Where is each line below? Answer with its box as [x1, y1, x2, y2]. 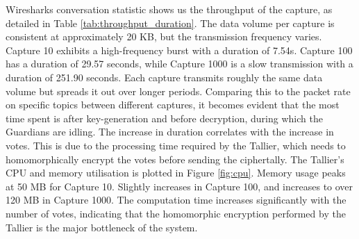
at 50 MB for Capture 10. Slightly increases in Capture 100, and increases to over [6, 179, 353, 193]
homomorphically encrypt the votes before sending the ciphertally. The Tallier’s [6, 151, 344, 166]
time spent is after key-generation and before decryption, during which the [6, 110, 323, 125]
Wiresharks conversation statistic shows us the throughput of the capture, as [6, 2, 333, 16]
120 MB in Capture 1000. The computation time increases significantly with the [6, 192, 347, 207]
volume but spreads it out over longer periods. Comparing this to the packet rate [6, 83, 351, 98]
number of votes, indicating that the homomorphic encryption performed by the [6, 206, 346, 220]
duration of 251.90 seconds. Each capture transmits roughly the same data [6, 69, 323, 84]
